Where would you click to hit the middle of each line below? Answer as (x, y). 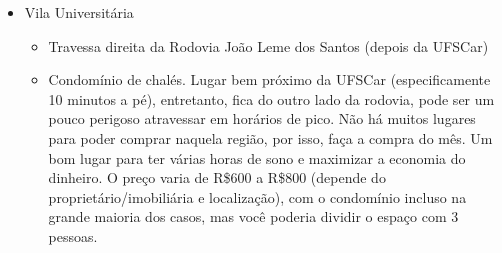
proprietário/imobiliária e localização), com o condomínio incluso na (257, 196)
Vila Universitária (79, 12)
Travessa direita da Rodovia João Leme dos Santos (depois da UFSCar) (268, 45)
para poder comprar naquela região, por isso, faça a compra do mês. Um (270, 137)
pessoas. (73, 235)
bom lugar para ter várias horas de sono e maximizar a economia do (257, 157)
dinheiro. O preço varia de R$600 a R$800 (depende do (217, 177)
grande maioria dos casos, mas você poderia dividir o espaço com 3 (253, 216)
